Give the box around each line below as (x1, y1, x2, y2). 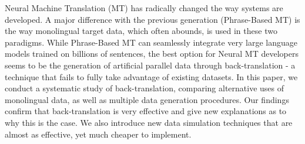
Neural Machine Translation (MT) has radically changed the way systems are (5, 2, 283, 13)
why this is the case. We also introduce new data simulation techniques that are (5, 116, 293, 128)
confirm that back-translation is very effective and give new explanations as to (5, 105, 287, 117)
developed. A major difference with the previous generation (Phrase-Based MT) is (5, 13, 300, 25)
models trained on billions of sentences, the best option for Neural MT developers (5, 47, 299, 60)
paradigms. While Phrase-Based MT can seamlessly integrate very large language (5, 36, 298, 48)
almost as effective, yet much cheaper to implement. (5, 128, 192, 140)
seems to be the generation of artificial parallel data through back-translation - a (5, 59, 296, 71)
